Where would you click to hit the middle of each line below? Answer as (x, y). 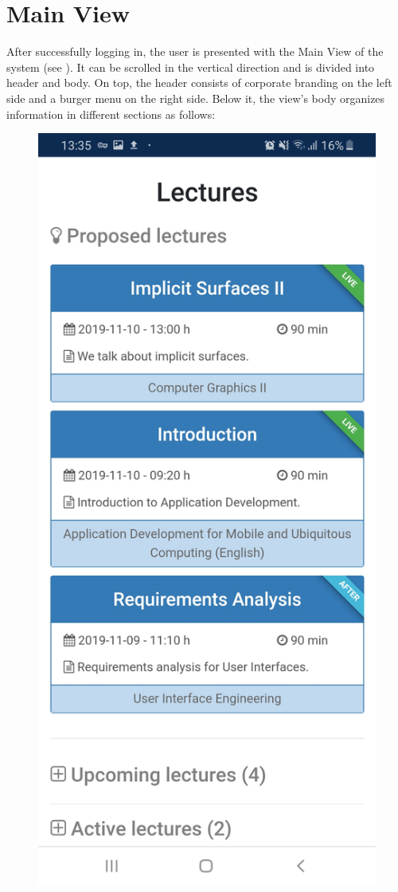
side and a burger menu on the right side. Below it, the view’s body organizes (196, 98)
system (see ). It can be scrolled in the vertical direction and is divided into (191, 67)
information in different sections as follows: (111, 114)
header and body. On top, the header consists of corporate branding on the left (199, 83)
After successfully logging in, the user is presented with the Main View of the (195, 51)
